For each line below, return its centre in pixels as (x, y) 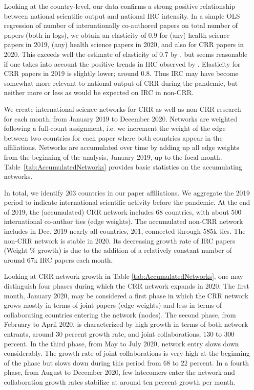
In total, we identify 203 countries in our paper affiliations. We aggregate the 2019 (127, 192)
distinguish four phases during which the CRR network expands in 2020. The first (127, 286)
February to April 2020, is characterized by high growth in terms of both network (126, 324)
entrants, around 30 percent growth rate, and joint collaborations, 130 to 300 (119, 334)
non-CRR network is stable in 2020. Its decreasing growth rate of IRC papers (120, 240)
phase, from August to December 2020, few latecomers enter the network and (120, 372)
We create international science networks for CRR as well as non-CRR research (123, 109)
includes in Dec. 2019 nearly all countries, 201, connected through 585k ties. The (125, 231)
